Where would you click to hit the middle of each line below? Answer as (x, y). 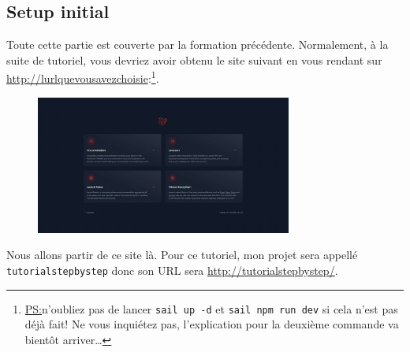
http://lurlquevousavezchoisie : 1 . (83, 77)
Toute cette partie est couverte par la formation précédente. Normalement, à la (198, 44)
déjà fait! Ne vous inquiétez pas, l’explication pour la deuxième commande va (212, 324)
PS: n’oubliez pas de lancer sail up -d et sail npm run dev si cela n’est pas (211, 308)
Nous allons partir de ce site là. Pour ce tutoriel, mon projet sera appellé (182, 255)
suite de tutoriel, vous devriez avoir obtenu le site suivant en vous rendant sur (194, 59)
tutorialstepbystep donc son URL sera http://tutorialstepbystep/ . (172, 270)
